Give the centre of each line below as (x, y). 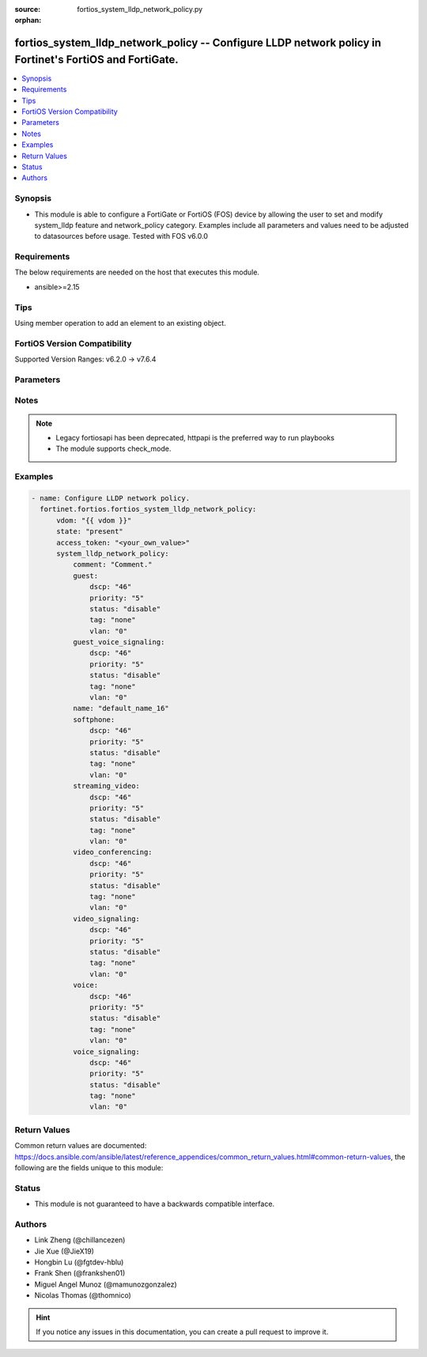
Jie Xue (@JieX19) (64, 1251)
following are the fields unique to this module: (89, 1167)
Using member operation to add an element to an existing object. (121, 323)
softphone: (94, 719)
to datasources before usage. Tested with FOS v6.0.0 (121, 236)
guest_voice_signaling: (119, 642)
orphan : (28, 21)
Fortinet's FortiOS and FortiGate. (97, 59)
